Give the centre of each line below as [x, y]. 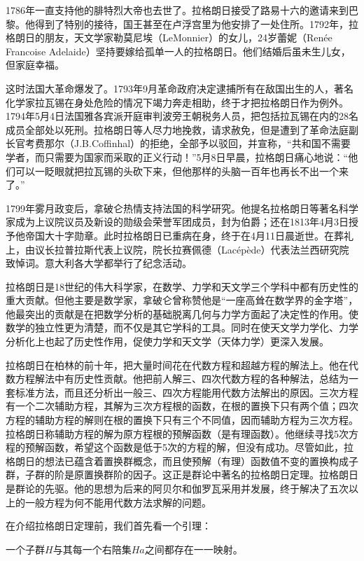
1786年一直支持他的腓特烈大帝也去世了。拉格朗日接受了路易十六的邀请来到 [177, 10]
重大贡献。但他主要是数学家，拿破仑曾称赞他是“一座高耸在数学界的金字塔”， [182, 300]
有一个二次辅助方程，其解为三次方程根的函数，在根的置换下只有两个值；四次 [182, 406]
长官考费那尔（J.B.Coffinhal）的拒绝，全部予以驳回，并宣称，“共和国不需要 [178, 143]
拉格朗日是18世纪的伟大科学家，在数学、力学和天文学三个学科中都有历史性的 [182, 286]
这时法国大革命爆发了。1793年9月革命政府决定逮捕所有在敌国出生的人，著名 [180, 88]
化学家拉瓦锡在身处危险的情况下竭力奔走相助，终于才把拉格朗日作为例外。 [177, 102]
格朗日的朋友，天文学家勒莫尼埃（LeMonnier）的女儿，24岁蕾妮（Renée [169, 37]
